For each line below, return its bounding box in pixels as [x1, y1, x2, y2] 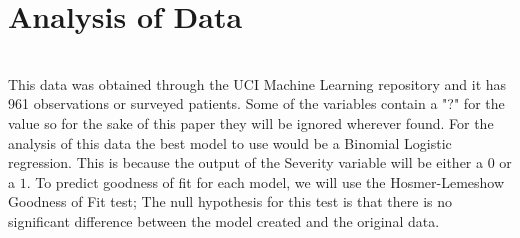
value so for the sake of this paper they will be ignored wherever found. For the [8, 112, 494, 133]
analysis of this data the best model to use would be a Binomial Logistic [8, 132, 452, 153]
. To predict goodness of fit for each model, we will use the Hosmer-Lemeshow [26, 171, 505, 192]
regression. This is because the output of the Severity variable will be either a [8, 152, 484, 173]
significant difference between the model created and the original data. [8, 210, 440, 231]
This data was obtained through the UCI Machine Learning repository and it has [8, 73, 507, 94]
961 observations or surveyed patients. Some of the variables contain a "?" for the [8, 93, 505, 114]
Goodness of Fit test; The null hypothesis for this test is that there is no [8, 191, 452, 212]
